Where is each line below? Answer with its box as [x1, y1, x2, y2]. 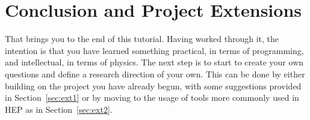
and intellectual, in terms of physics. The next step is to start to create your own [5, 56, 304, 68]
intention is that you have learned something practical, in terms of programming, [5, 44, 304, 56]
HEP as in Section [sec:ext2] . [5, 103, 113, 115]
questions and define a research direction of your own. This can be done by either [5, 67, 305, 80]
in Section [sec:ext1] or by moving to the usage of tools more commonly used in [5, 91, 299, 104]
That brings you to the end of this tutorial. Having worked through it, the [5, 32, 279, 45]
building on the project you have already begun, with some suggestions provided [5, 79, 302, 92]
